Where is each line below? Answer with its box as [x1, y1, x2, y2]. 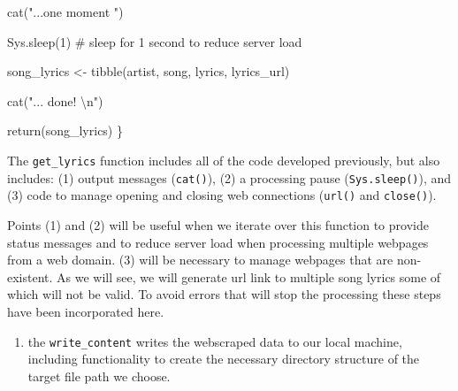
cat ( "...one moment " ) [7, 3, 124, 20]
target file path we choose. [27, 366, 171, 385]
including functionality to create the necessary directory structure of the [27, 349, 420, 368]
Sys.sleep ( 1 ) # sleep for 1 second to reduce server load [7, 32, 302, 50]
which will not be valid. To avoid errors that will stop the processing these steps [7, 285, 441, 303]
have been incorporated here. [7, 302, 164, 320]
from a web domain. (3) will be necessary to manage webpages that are [7, 250, 393, 269]
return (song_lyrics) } [7, 121, 123, 140]
